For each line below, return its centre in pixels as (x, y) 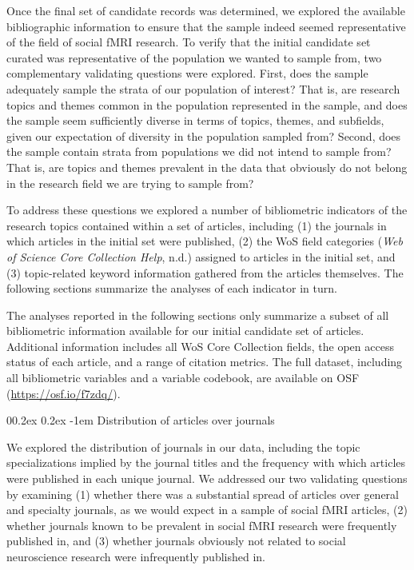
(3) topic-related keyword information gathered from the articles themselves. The (205, 272)
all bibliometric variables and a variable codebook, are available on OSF (183, 378)
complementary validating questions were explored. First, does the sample (187, 73)
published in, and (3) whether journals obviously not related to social (176, 541)
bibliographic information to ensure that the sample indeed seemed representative (206, 26)
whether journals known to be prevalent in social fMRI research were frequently (202, 525)
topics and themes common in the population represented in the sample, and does (207, 104)
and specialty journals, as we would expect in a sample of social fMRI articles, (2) (207, 510)
